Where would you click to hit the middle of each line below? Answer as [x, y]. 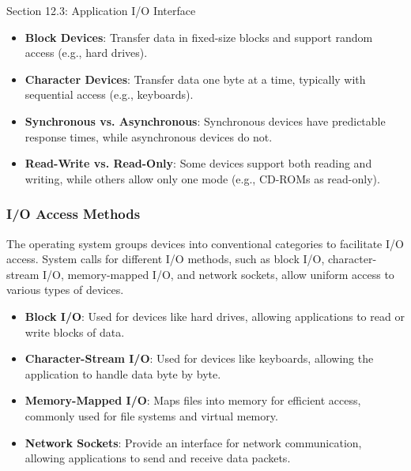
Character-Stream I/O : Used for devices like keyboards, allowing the [199, 358]
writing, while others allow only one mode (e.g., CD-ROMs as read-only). [202, 178]
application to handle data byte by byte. [123, 373]
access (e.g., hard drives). [86, 53]
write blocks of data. [75, 332]
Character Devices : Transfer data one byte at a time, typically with [195, 79]
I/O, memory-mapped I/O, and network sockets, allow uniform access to [218, 274]
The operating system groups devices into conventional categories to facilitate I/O [205, 243]
